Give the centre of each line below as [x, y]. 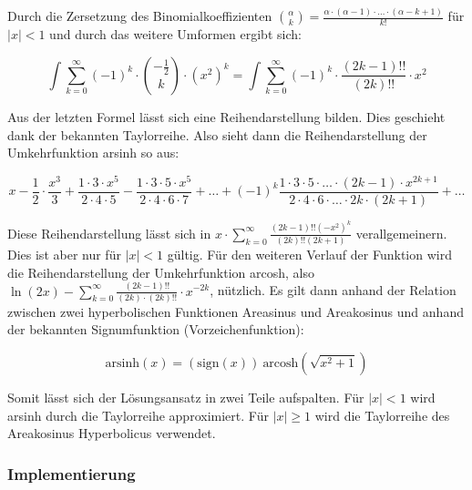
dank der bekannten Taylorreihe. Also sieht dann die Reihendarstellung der [217, 134]
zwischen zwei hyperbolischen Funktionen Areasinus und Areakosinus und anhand [236, 311]
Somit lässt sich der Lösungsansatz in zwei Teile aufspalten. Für [186, 398]
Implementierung [72, 473]
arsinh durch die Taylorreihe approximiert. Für [138, 415]
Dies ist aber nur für [64, 255]
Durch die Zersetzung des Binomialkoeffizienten [140, 16]
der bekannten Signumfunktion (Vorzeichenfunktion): [156, 329]
